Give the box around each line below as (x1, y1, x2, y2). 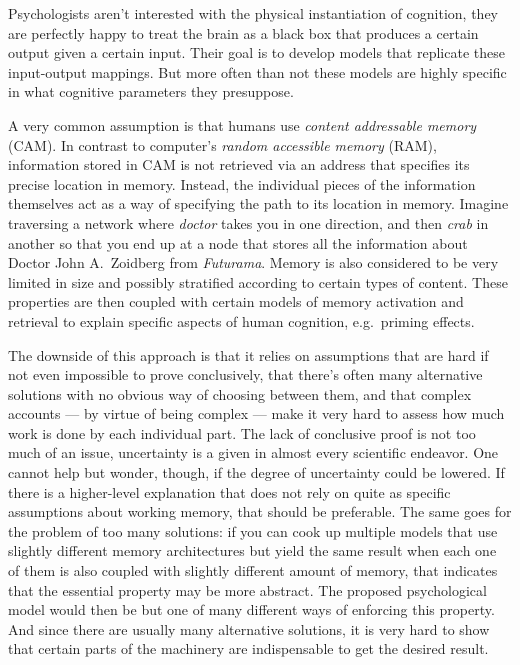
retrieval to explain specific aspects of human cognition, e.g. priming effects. (8, 310, 475, 331)
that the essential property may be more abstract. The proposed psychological (8, 579, 487, 600)
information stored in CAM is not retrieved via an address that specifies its (8, 154, 470, 175)
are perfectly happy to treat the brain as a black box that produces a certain (8, 22, 479, 43)
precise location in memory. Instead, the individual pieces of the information (8, 173, 476, 194)
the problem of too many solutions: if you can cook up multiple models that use (8, 520, 498, 541)
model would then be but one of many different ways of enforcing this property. (8, 599, 495, 620)
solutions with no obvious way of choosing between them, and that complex (8, 383, 472, 404)
